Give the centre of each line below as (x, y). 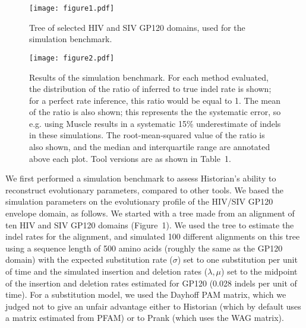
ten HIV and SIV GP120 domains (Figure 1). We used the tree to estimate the (150, 224)
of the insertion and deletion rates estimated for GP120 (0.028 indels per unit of (151, 283)
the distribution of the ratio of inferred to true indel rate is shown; (150, 89)
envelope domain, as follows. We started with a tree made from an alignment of (150, 213)
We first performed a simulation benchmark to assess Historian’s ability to (141, 178)
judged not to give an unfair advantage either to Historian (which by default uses (153, 306)
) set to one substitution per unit (237, 259)
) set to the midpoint (259, 271)
